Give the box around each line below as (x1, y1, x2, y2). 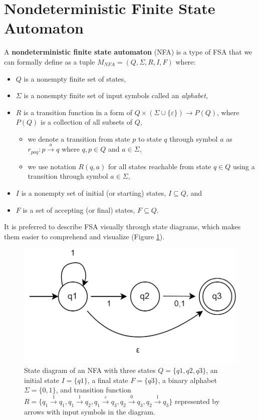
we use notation (28, 161, 76, 171)
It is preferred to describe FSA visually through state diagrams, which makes (4, 221, 241, 232)
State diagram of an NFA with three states (24, 365, 156, 375)
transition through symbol (28, 171, 108, 181)
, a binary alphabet (158, 374, 217, 385)
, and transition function (56, 384, 131, 395)
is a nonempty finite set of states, (24, 73, 126, 84)
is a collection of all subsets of (41, 117, 133, 127)
